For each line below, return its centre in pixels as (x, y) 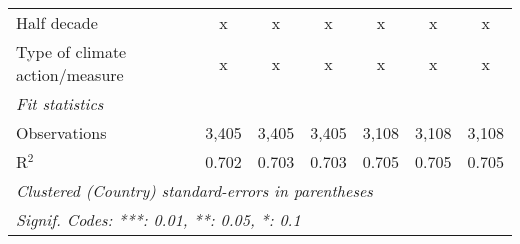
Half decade (57, 22)
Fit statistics (60, 103)
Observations (61, 132)
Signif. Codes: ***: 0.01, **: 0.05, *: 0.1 (158, 219)
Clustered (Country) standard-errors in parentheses (194, 190)
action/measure (70, 74)
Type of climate (71, 51)
